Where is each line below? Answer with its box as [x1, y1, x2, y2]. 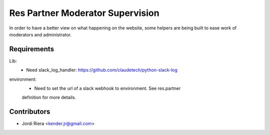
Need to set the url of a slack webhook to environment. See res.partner [34, 85, 181, 92]
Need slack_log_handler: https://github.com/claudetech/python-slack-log [26, 67, 177, 73]
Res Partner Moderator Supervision [9, 7, 159, 18]
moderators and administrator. [9, 31, 72, 37]
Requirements [9, 45, 54, 53]
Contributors [9, 108, 50, 116]
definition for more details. [21, 95, 76, 101]
